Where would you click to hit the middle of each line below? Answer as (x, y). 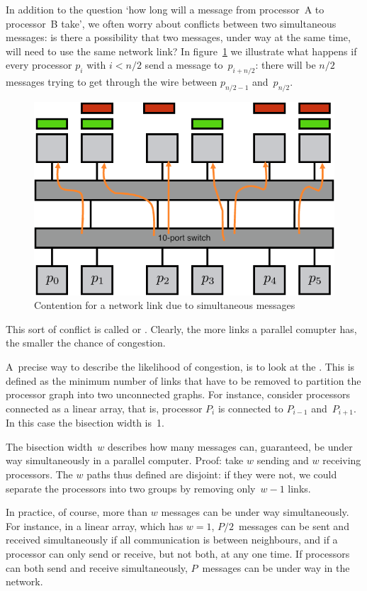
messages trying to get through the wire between (112, 82)
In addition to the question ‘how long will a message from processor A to (165, 9)
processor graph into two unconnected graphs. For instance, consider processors (178, 394)
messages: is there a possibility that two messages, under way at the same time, (178, 37)
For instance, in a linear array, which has (95, 525)
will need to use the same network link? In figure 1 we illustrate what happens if (181, 51)
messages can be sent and (294, 525)
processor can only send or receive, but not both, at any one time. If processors (178, 553)
